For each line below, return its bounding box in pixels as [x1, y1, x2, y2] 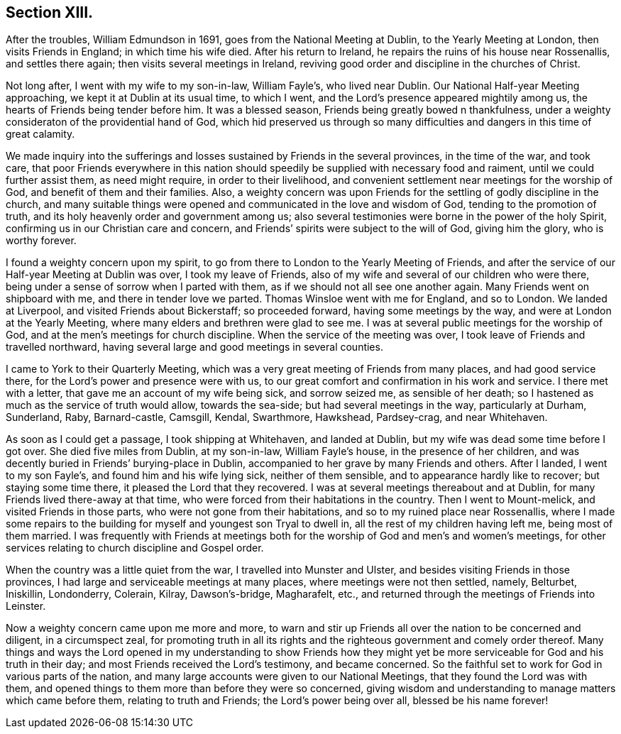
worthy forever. [6, 234, 77, 247]
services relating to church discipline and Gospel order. [6, 542, 264, 554]
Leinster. [6, 600, 46, 613]
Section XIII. [6, 4, 94, 21]
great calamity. [6, 128, 75, 141]
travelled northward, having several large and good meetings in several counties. [6, 341, 383, 354]
